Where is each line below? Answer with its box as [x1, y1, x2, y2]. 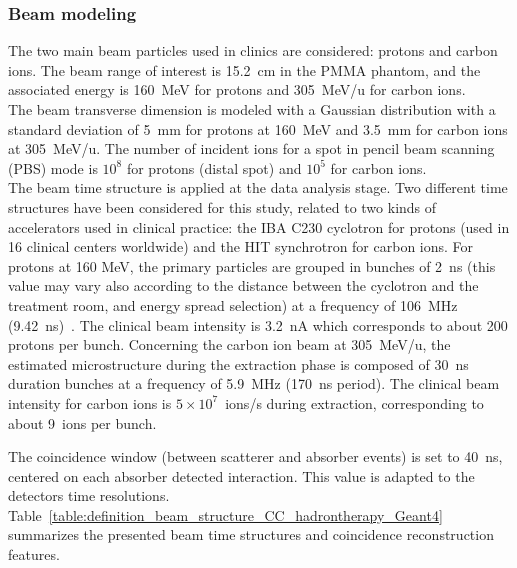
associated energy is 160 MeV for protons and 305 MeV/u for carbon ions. [8, 79, 466, 100]
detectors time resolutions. [8, 485, 170, 506]
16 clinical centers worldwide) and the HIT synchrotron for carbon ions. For [8, 236, 474, 257]
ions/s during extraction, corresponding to [225, 392, 484, 413]
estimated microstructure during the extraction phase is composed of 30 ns [8, 353, 469, 374]
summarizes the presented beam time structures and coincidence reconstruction [8, 524, 494, 545]
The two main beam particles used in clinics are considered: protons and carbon [8, 40, 498, 61]
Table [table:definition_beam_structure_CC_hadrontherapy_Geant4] [8, 504, 443, 525]
